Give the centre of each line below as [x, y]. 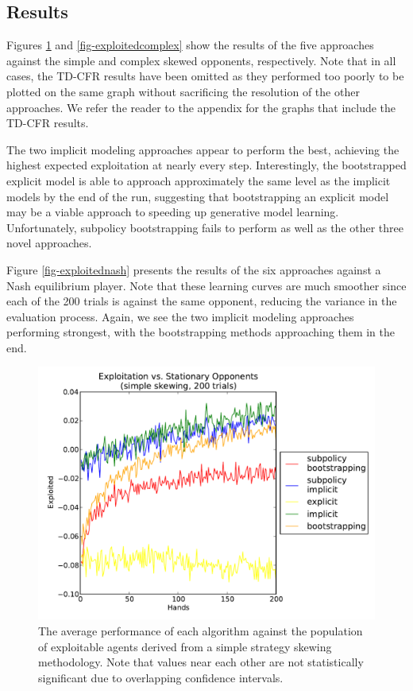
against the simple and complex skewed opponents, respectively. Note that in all [201, 60]
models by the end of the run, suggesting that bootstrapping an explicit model [198, 196]
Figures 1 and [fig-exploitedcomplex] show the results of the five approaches [190, 45]
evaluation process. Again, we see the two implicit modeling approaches [180, 316]
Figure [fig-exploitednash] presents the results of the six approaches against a [194, 269]
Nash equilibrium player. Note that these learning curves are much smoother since [206, 285]
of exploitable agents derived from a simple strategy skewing [185, 646]
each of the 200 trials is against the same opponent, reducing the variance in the [202, 301]
